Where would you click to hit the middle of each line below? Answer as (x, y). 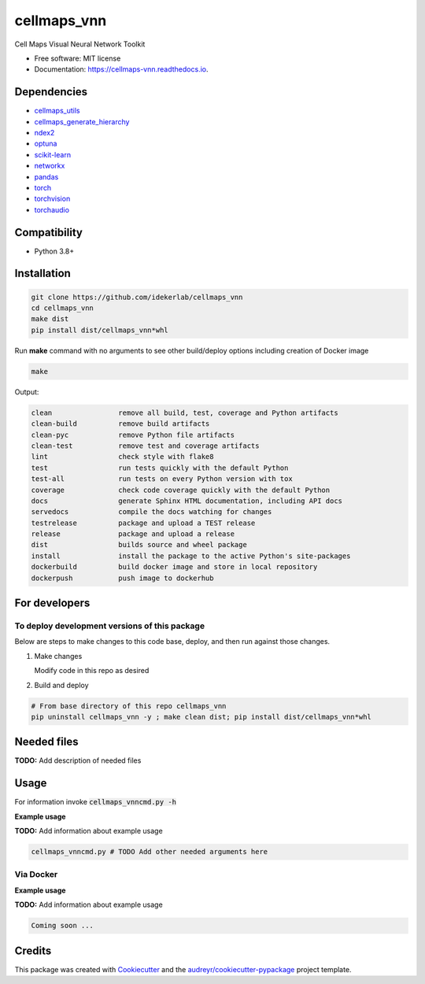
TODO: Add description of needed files (78, 760)
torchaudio (52, 209)
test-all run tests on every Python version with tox (162, 479)
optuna (46, 144)
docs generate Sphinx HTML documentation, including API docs (187, 501)
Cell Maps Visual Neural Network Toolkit (80, 44)
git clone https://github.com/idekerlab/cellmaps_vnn (137, 297)
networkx (50, 166)
